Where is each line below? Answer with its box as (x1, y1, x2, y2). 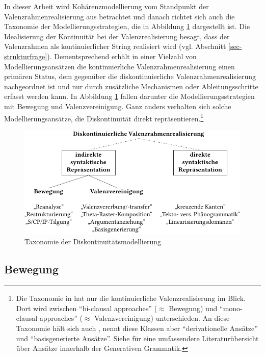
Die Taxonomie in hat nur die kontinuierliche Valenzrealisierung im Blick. (16, 293, 246, 303)
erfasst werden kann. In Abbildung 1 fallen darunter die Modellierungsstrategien (4, 91, 255, 101)
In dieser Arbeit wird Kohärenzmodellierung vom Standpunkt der (4, 1, 209, 11)
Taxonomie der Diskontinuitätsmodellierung (24, 236, 162, 247)
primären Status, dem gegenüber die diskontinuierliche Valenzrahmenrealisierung (4, 71, 256, 82)
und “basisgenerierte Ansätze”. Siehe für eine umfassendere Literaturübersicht (16, 333, 259, 343)
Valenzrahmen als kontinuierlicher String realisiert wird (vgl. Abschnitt (4, 41, 226, 52)
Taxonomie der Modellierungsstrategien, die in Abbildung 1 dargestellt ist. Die (4, 21, 250, 32)
